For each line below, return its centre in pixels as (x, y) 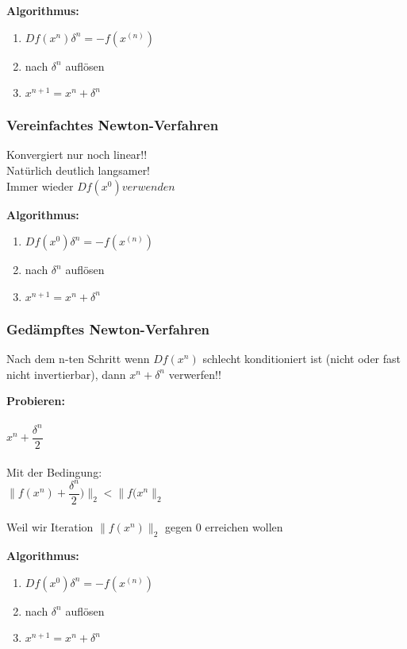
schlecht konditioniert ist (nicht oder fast (302, 358)
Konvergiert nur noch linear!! (77, 155)
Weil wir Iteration (50, 527)
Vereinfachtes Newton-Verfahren (113, 125)
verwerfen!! (195, 374)
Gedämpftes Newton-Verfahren (108, 328)
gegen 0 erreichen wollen (224, 527)
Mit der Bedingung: (54, 471)
